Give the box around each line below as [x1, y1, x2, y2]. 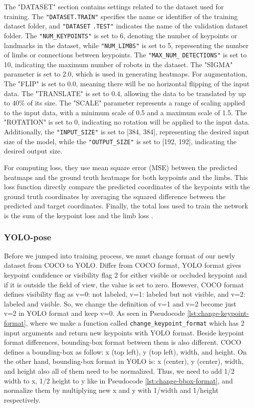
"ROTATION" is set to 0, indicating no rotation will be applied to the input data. [4, 117, 250, 127]
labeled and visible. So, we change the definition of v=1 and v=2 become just [4, 298, 237, 308]
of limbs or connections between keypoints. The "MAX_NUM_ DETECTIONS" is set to [4, 50, 247, 60]
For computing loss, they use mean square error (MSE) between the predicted [4, 162, 237, 172]
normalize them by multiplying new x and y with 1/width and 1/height [4, 385, 219, 395]
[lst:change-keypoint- [187, 308, 249, 318]
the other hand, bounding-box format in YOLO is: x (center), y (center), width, [4, 356, 244, 366]
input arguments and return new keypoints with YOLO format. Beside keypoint [4, 327, 244, 337]
